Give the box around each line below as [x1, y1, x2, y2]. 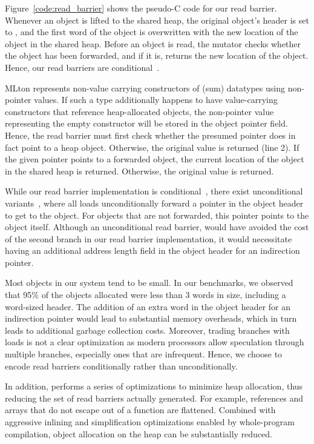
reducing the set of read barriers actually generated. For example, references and [5, 391, 304, 404]
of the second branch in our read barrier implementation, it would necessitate [5, 232, 292, 245]
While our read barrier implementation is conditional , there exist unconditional [5, 185, 303, 197]
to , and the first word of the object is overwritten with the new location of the [5, 25, 298, 38]
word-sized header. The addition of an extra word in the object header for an [5, 300, 291, 313]
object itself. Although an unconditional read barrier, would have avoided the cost [5, 220, 309, 233]
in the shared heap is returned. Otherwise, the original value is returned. [5, 164, 274, 177]
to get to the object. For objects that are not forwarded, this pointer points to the [5, 208, 309, 221]
